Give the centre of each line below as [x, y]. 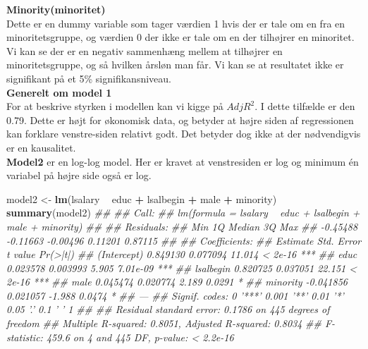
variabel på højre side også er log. [79, 175]
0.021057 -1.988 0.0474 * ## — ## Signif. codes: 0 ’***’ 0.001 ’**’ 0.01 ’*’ [175, 295]
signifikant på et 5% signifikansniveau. [89, 78]
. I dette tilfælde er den [305, 106]
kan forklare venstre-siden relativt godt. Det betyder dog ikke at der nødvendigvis [184, 134]
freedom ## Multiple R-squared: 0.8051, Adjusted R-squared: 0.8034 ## [164, 323]
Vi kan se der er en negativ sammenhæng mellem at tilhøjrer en [145, 50]
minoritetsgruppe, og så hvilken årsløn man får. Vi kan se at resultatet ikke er [175, 65]
